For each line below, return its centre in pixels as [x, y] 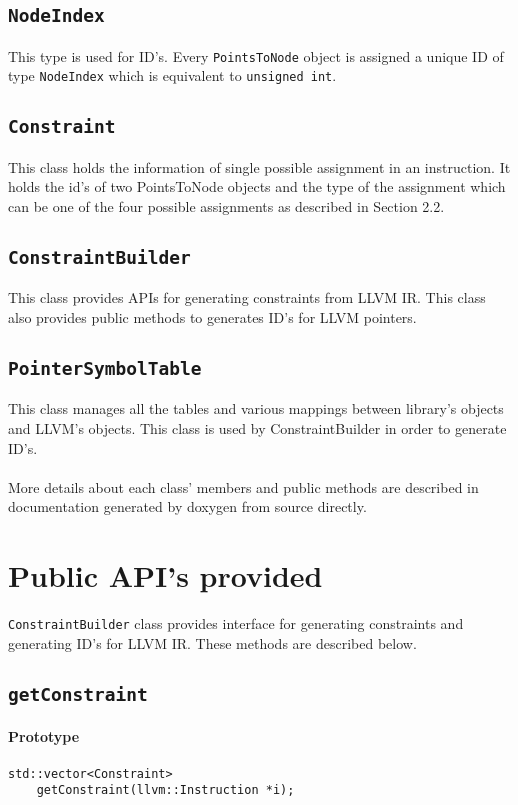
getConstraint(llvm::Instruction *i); [165, 790]
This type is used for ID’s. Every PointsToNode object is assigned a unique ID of [256, 55]
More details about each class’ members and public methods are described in [243, 486]
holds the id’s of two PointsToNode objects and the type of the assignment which [257, 186]
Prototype [44, 736]
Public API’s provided [165, 575]
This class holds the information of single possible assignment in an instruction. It [259, 166]
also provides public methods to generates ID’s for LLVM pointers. [212, 317]
